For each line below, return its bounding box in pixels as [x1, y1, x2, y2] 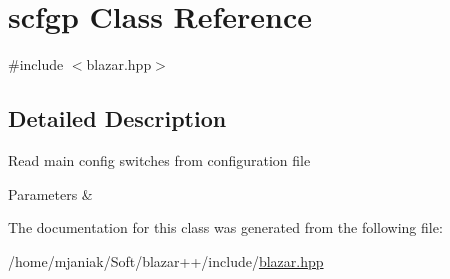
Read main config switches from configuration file [8, 149, 311, 170]
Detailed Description [8, 103, 227, 134]
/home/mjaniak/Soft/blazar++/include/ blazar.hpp [8, 250, 324, 271]
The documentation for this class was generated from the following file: [8, 217, 443, 238]
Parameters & [8, 183, 93, 204]
